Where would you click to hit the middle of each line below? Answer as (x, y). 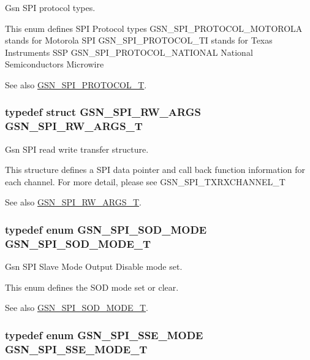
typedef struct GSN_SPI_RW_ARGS (103, 112)
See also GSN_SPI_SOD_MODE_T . (77, 308)
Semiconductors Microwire (55, 64)
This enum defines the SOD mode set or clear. (92, 287)
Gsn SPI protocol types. (50, 7)
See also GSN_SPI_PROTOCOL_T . (76, 84)
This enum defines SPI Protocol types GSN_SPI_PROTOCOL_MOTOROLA (154, 28)
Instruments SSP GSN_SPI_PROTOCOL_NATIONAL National (129, 52)
